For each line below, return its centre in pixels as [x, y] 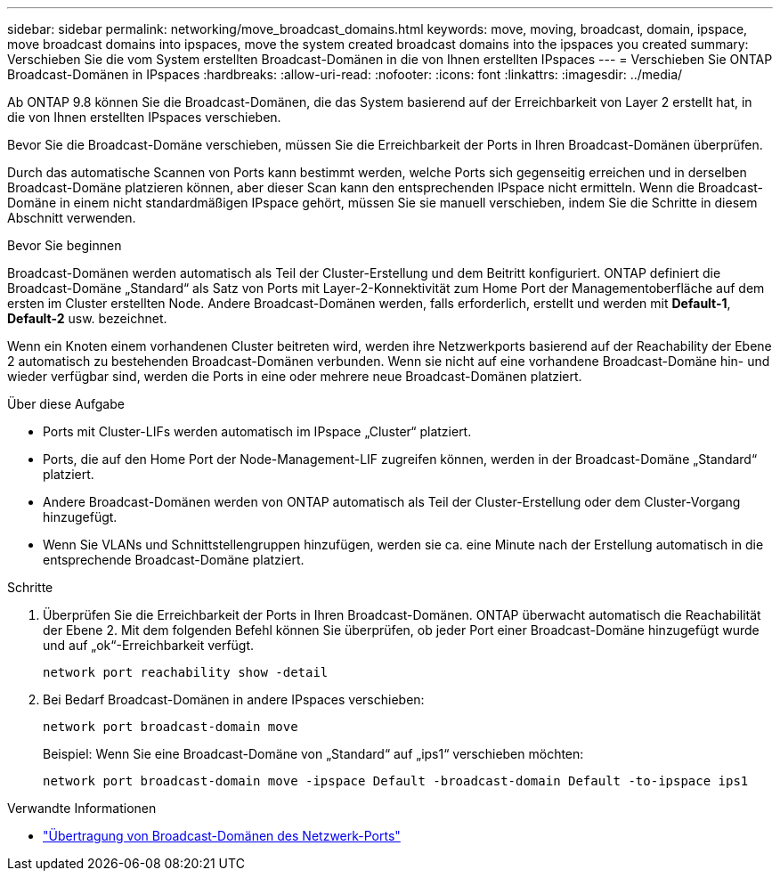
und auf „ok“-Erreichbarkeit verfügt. [149, 645]
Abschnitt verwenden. [72, 218]
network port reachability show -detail [186, 672]
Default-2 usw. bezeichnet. [87, 318]
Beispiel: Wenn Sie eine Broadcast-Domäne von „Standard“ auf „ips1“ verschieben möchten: [313, 754]
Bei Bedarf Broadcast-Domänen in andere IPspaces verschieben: [234, 699]
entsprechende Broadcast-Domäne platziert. [174, 560]
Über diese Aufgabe [66, 404]
